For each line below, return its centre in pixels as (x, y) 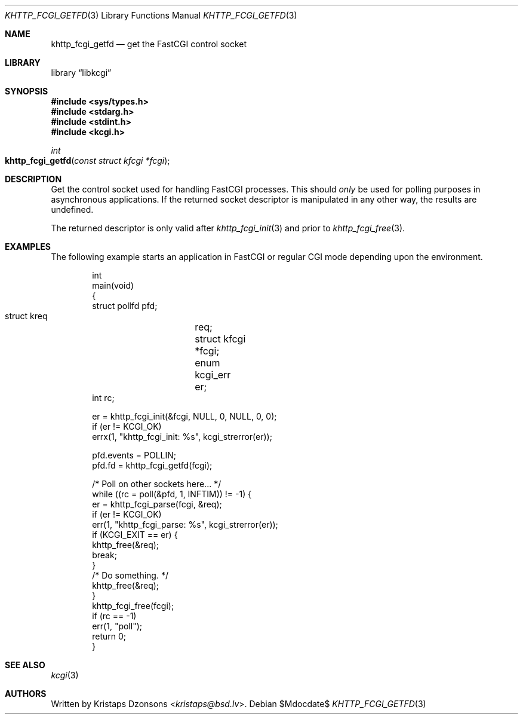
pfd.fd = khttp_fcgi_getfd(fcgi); (152, 465)
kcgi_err (213, 375)
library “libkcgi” (81, 73)
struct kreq (26, 316)
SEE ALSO (25, 665)
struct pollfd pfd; (125, 306)
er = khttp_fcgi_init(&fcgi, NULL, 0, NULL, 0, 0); (184, 416)
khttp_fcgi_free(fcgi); (133, 606)
